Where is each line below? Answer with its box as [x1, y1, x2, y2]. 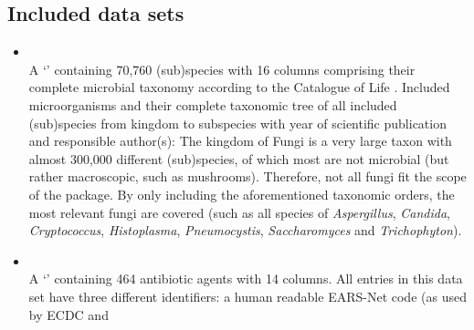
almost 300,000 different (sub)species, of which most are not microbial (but [28, 149, 449, 168]
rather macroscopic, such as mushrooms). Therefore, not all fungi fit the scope [28, 167, 467, 186]
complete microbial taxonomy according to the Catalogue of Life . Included [28, 77, 450, 97]
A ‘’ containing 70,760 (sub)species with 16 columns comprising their [28, 59, 416, 78]
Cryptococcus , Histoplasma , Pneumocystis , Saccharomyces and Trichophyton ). [28, 221, 462, 240]
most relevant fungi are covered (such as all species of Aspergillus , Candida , [28, 202, 450, 222]
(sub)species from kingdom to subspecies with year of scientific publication [28, 113, 447, 132]
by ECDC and [28, 304, 109, 324]
